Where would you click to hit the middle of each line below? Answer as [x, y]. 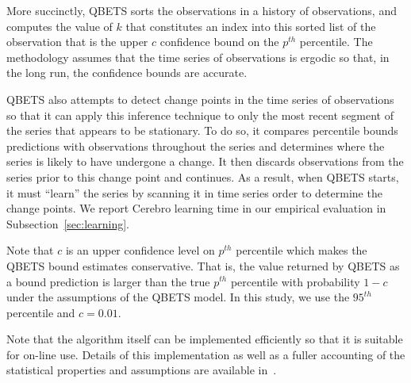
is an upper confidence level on [140, 250]
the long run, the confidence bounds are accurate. [127, 73]
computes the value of [60, 26]
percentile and [41, 312]
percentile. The [336, 42]
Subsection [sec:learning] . [68, 223]
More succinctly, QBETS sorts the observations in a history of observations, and [202, 10]
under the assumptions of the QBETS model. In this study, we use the [178, 297]
